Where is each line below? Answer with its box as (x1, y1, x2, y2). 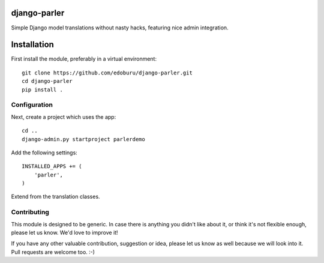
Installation (11, 40, 54, 50)
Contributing (11, 208, 49, 216)
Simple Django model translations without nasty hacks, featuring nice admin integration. (11, 24, 229, 31)
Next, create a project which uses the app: (11, 113, 116, 120)
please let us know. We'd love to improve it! (11, 229, 118, 236)
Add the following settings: (11, 149, 77, 156)
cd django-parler (22, 78, 73, 85)
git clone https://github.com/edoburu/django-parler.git (22, 69, 193, 76)
